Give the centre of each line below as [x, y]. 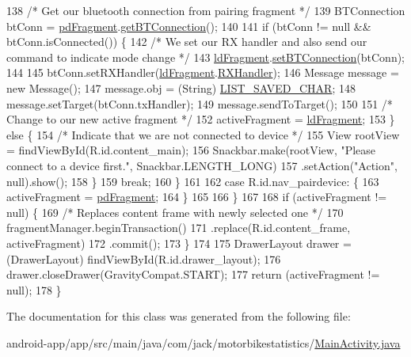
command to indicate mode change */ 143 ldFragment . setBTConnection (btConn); [206, 57]
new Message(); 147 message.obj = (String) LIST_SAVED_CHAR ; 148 [181, 87]
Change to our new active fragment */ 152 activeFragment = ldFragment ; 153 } [201, 119]
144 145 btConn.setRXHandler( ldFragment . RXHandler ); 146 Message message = [203, 72]
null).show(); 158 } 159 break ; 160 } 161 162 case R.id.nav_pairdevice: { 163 [193, 181]
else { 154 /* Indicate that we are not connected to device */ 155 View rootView [203, 134]
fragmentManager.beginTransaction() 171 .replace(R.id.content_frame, [179, 228]
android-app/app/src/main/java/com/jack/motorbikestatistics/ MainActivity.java [204, 342]
